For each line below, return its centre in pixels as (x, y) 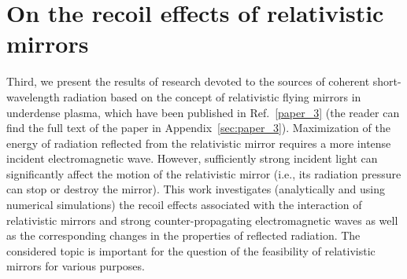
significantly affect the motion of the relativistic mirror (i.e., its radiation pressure (204, 173)
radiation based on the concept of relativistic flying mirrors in (212, 96)
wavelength (33, 96)
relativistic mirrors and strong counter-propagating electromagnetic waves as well (202, 220)
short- (387, 81)
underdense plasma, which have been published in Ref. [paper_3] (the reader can (203, 112)
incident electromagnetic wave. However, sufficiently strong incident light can (192, 158)
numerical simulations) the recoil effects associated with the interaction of (184, 205)
